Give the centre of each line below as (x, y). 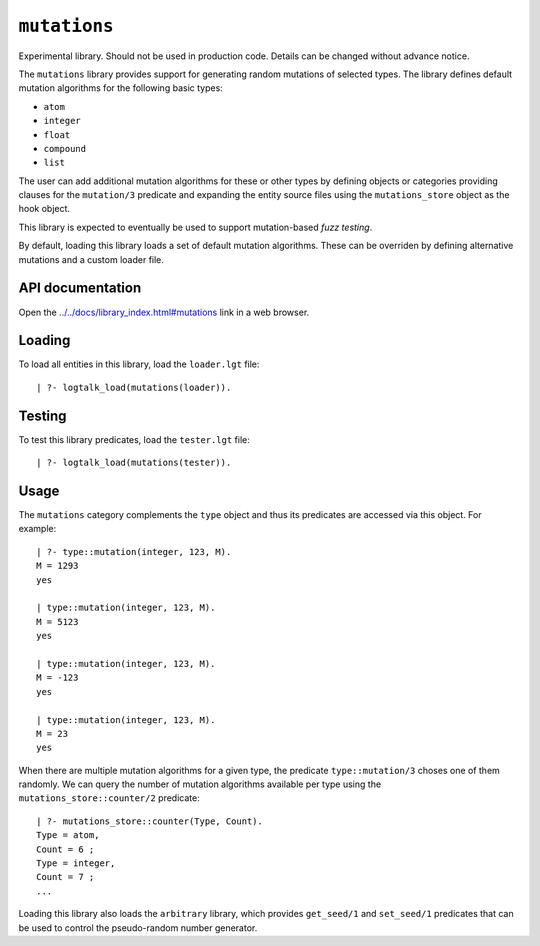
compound (65, 148)
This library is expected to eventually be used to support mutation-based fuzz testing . (195, 227)
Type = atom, (68, 835)
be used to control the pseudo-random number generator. (138, 927)
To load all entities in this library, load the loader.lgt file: (139, 364)
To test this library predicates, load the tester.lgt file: (134, 439)
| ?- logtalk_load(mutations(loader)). (134, 387)
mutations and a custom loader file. (91, 259)
